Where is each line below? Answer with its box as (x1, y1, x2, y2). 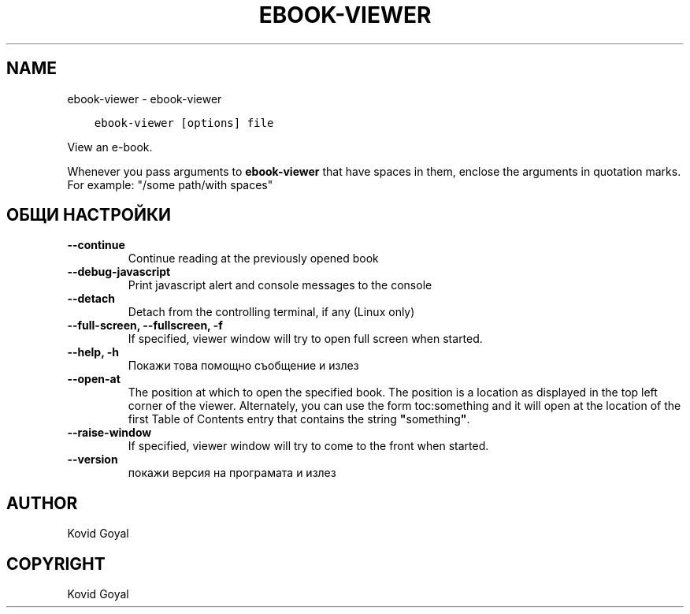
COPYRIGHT (6, 553, 106, 574)
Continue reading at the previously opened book (128, 251, 379, 266)
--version (67, 452, 118, 467)
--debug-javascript (67, 265, 171, 279)
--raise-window (67, 426, 152, 440)
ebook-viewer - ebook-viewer (67, 91, 222, 106)
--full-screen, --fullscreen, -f (67, 318, 223, 333)
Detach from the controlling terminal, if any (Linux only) (128, 305, 415, 319)
